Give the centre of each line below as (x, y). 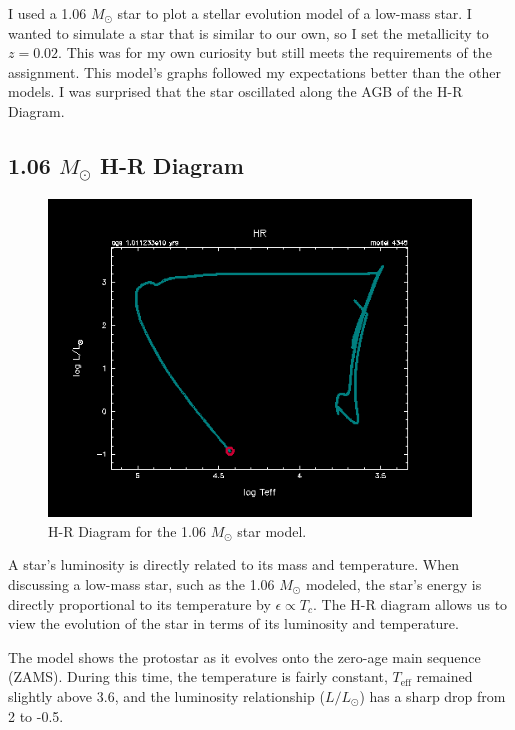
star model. (272, 530)
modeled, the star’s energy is (393, 583)
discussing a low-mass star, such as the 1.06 (141, 583)
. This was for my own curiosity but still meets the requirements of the (275, 52)
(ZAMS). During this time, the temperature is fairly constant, (198, 676)
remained (444, 676)
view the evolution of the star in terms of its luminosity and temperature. (233, 623)
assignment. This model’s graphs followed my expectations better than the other (254, 71)
